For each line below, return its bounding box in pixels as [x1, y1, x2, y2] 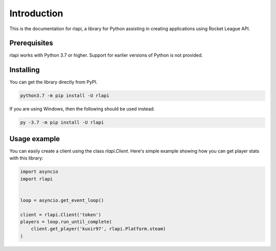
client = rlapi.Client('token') [20, 212, 102, 217]
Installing [9, 65, 40, 74]
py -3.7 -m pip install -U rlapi [20, 120, 104, 125]
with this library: [9, 155, 43, 161]
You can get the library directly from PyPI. [9, 79, 98, 85]
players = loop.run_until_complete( [20, 219, 112, 224]
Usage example [9, 134, 60, 143]
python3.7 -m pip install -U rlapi [20, 93, 109, 99]
